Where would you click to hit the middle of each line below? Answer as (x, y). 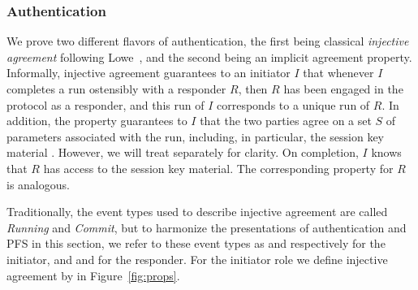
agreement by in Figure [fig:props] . (93, 275)
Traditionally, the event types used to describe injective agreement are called (197, 212)
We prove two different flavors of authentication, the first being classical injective (208, 41)
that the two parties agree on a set (286, 121)
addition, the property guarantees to (97, 121)
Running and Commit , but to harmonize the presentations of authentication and (207, 227)
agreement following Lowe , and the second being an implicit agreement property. (209, 56)
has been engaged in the (343, 89)
